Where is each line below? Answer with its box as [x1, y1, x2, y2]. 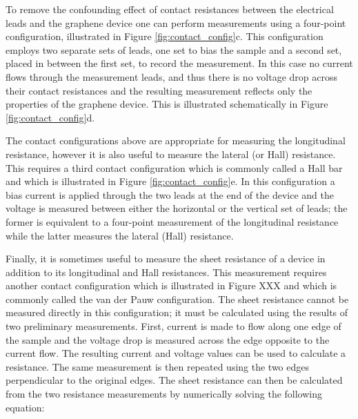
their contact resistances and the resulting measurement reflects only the [6, 83, 312, 97]
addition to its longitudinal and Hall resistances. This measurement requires [6, 264, 327, 279]
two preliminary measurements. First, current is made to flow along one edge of [6, 319, 341, 333]
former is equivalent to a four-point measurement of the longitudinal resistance [6, 214, 339, 228]
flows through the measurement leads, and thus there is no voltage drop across [6, 69, 337, 84]
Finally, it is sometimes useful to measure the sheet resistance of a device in [6, 251, 326, 266]
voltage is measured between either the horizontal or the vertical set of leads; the [6, 201, 348, 215]
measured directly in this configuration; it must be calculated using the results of [6, 305, 348, 320]
